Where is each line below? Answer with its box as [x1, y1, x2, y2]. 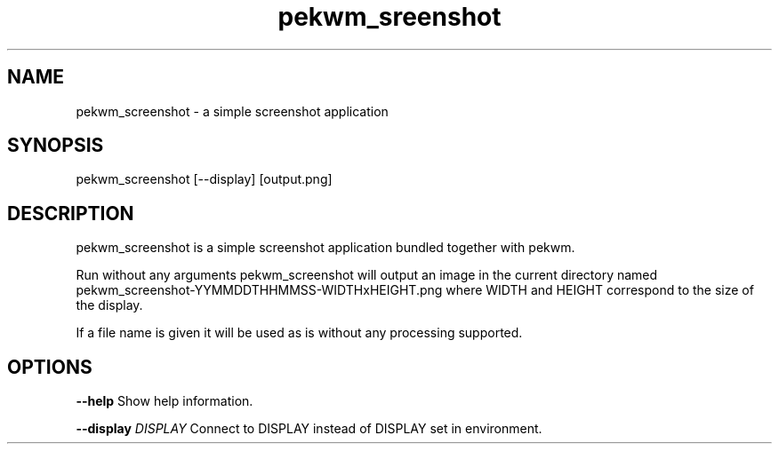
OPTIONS [7, 355, 92, 378]
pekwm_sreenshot [277, 2, 502, 32]
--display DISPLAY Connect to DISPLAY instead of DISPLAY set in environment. [76, 421, 542, 437]
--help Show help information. [76, 393, 253, 409]
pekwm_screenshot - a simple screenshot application [76, 103, 389, 119]
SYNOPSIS [7, 134, 104, 157]
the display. [76, 297, 143, 313]
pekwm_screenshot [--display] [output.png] [76, 171, 333, 187]
